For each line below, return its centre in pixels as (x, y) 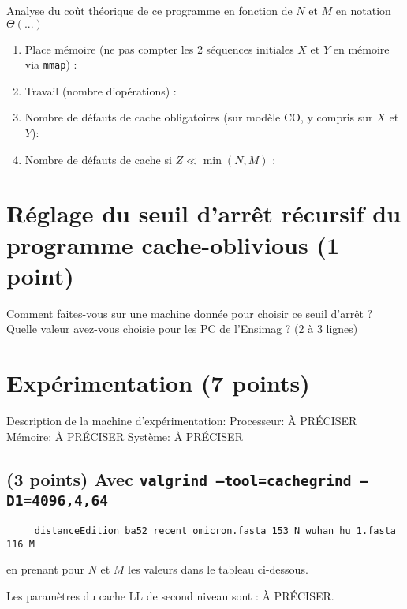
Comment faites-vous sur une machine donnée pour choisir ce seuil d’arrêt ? (190, 313)
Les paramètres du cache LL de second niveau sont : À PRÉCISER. (170, 595)
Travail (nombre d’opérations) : (101, 90)
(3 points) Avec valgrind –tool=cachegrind (179, 478)
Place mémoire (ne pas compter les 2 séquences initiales (159, 49)
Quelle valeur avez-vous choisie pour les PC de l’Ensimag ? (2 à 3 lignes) (182, 329)
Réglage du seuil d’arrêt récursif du (204, 213)
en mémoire (361, 49)
